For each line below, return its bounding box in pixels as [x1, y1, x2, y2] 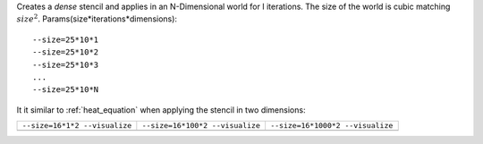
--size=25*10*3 [32, 59, 99, 70]
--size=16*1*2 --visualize [21, 121, 132, 131]
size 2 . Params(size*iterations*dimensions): [16, 13, 178, 24]
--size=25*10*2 [32, 47, 99, 57]
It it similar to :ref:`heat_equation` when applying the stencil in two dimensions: [16, 104, 306, 115]
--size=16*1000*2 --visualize [269, 121, 394, 131]
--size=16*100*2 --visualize [141, 121, 261, 131]
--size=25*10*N [32, 85, 99, 95]
